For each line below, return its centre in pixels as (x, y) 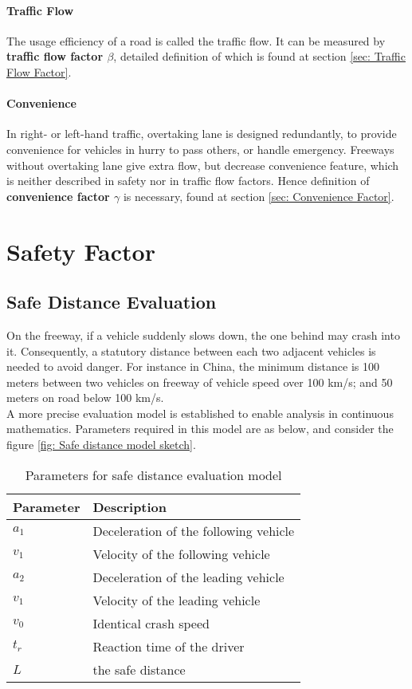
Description (130, 506)
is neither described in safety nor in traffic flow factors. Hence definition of (188, 181)
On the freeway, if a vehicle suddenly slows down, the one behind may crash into (203, 335)
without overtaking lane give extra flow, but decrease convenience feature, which (203, 165)
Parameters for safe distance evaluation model (153, 474)
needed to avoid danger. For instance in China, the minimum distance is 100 (193, 366)
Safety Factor (81, 251)
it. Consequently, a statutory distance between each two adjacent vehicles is (191, 350)
